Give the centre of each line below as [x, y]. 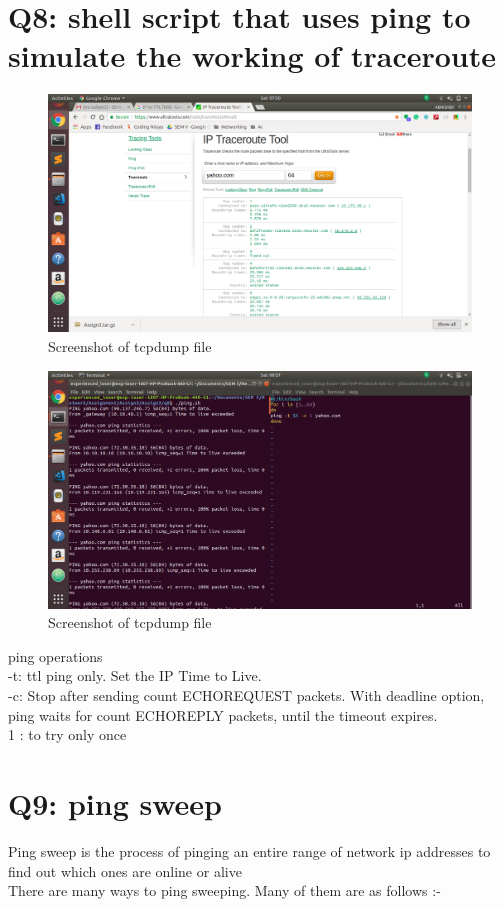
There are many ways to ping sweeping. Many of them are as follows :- [224, 890]
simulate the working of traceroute [252, 55]
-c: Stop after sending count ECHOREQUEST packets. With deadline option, [246, 695]
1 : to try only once [67, 734]
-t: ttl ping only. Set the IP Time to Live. [135, 675]
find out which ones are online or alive [125, 870]
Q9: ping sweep [115, 803]
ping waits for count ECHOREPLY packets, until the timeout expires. [223, 714]
